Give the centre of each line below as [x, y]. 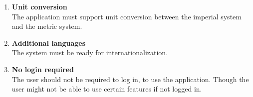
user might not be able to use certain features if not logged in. [107, 89]
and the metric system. [47, 26]
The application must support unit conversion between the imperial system [126, 16]
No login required [43, 69]
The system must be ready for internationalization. [90, 52]
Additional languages [49, 43]
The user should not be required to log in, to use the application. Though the [130, 79]
